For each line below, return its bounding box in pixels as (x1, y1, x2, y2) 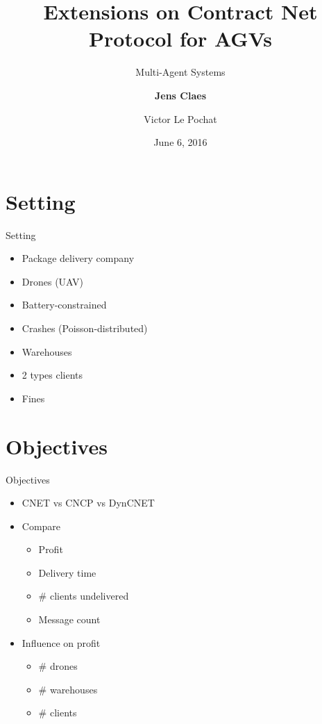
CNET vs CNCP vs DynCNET (22, 495, 155, 510)
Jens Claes (154, 88, 207, 102)
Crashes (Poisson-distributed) (22, 321, 148, 335)
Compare (22, 518, 61, 533)
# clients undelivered (38, 589, 129, 603)
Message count (38, 612, 101, 627)
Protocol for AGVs (89, 24, 272, 53)
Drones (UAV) (22, 274, 83, 288)
